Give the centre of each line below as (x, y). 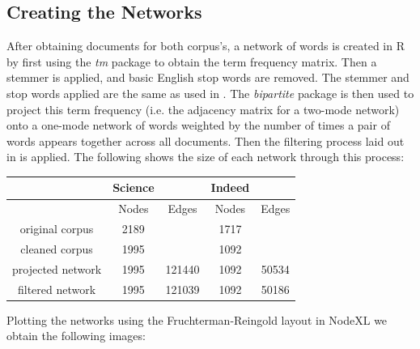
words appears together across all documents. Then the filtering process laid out (206, 140)
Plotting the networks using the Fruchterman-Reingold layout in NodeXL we (197, 319)
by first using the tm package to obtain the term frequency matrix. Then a (192, 61)
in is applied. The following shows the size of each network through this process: (206, 157)
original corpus (57, 229)
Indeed (230, 187)
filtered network (57, 289)
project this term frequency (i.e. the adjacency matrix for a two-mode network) (203, 109)
